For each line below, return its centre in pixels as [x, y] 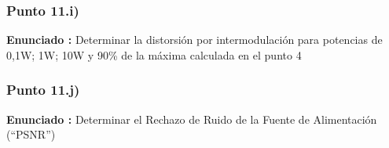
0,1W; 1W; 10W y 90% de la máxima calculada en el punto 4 [154, 54]
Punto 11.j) [43, 90]
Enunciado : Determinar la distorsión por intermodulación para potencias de [194, 40]
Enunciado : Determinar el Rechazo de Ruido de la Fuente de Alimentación [192, 119]
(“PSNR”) [31, 134]
